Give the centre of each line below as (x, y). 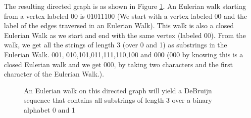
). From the (228, 35)
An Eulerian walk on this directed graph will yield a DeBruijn (118, 90)
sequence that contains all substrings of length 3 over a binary (118, 100)
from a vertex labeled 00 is (45, 16)
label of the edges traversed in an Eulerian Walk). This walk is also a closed (119, 25)
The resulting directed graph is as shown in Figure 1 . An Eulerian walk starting (125, 6)
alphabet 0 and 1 (50, 109)
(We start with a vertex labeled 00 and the (182, 16)
